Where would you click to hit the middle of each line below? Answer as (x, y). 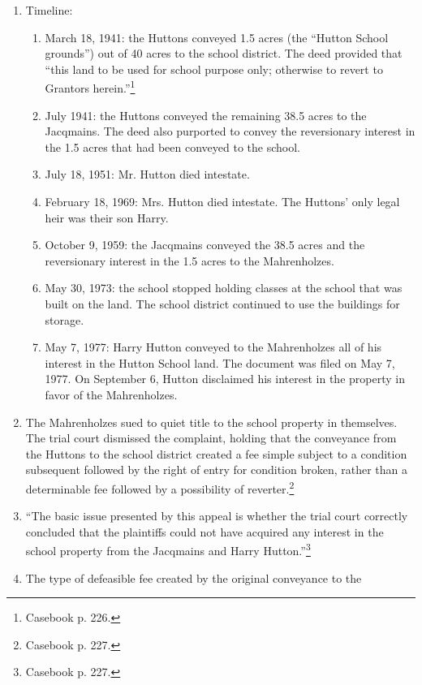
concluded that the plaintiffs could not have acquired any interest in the (205, 531)
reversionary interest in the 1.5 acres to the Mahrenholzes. (189, 260)
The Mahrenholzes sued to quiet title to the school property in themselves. (211, 422)
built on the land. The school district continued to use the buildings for (222, 303)
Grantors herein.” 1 (90, 87)
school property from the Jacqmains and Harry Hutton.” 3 (168, 549)
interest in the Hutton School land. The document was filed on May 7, (220, 362)
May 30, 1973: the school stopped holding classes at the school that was (224, 288)
